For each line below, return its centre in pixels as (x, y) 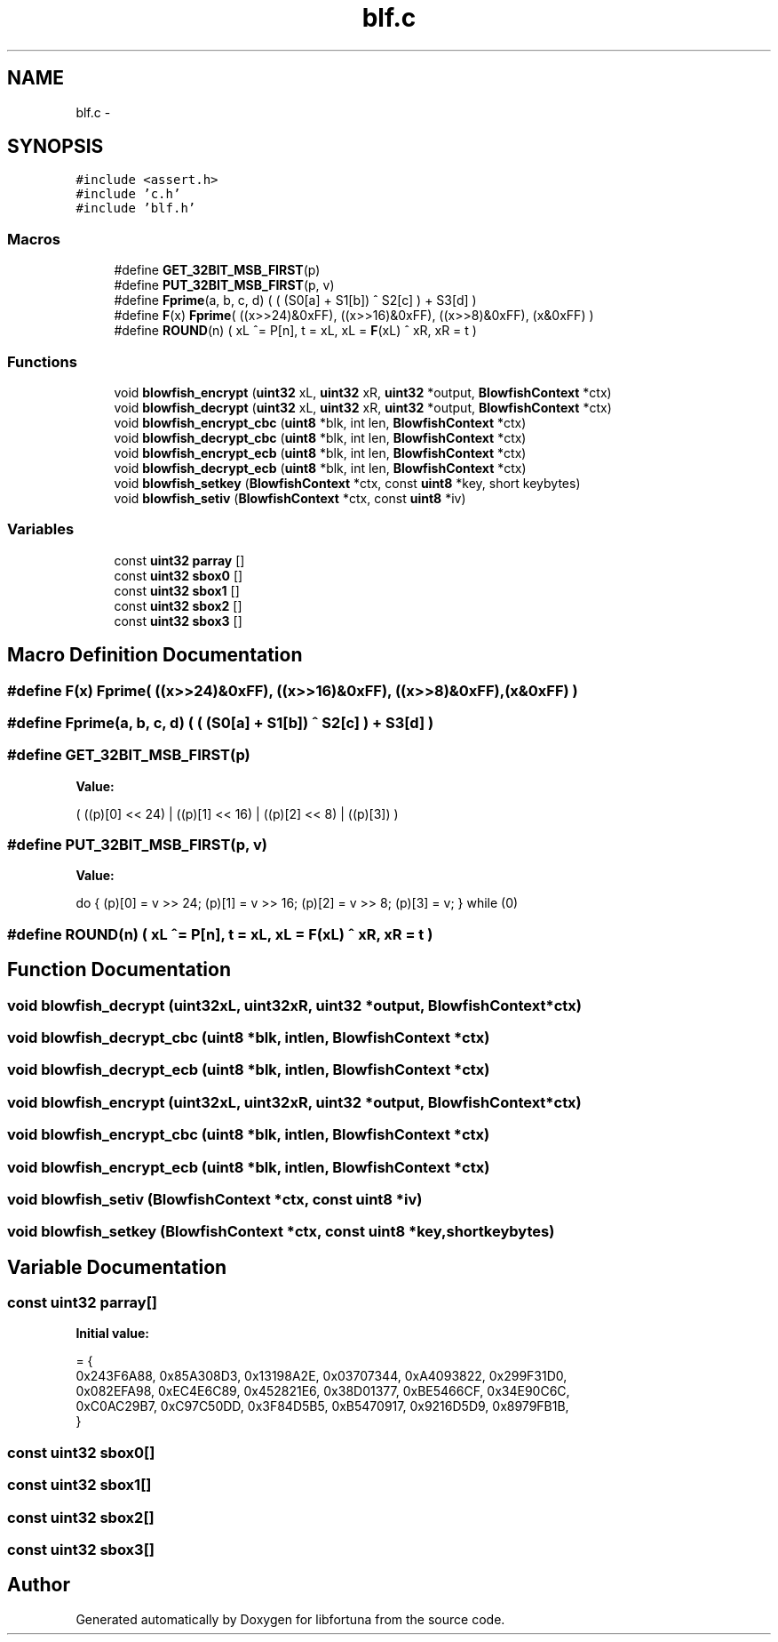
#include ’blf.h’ (136, 208)
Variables (41, 529)
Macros (34, 239)
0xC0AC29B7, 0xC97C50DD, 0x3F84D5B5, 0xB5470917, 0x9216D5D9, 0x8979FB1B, (322, 1406)
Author (39, 1585)
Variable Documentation (117, 1267)
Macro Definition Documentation (155, 655)
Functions (42, 361)
